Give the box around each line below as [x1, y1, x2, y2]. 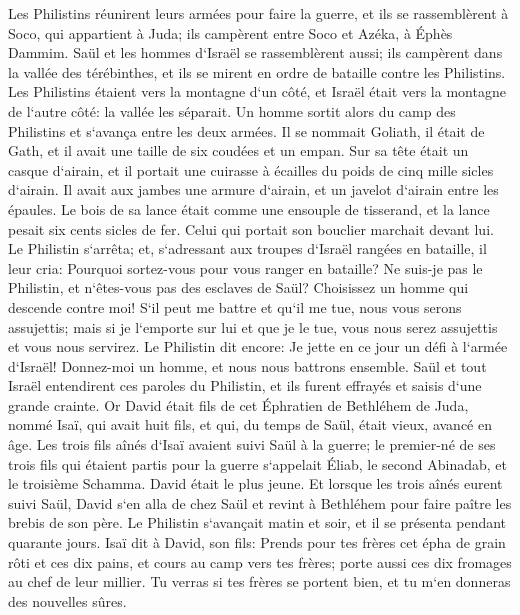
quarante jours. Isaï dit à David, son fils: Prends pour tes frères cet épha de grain [8, 532, 506, 553]
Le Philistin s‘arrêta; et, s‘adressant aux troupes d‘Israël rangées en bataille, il [8, 238, 487, 259]
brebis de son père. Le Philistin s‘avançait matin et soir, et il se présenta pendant [8, 512, 507, 533]
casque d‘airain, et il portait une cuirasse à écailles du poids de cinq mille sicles [8, 159, 494, 180]
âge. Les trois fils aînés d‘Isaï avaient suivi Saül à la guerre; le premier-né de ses [8, 434, 496, 455]
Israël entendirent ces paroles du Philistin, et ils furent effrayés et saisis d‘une [8, 375, 482, 396]
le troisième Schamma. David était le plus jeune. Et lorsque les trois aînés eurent [8, 473, 503, 494]
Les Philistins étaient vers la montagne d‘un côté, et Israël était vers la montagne [8, 81, 506, 102]
